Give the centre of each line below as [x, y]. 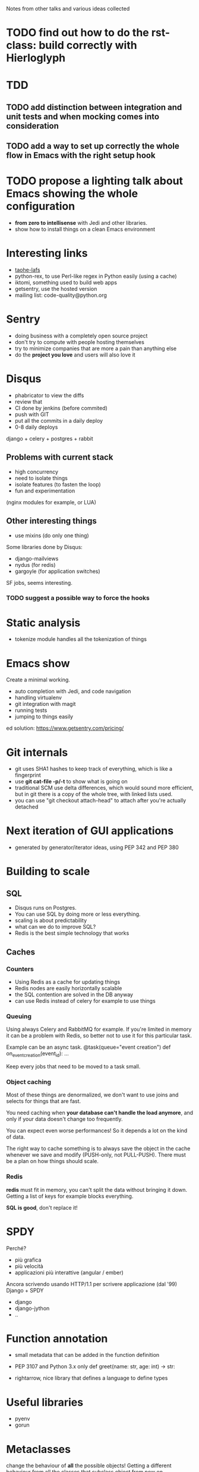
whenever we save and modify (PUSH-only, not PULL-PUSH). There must [96, 1155]
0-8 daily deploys [36, 427]
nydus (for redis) [35, 565]
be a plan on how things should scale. [53, 1161]
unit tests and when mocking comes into [83, 117]
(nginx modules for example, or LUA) [51, 502]
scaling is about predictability [51, 921]
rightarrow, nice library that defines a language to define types [91, 1378]
